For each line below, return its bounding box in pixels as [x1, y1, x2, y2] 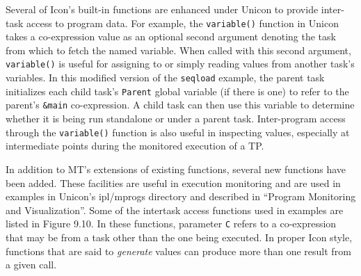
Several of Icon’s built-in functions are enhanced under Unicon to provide [6, 2, 319, 16]
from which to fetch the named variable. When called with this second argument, [6, 42, 351, 57]
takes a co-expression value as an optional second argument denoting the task [6, 29, 336, 44]
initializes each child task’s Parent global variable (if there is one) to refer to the [6, 83, 349, 98]
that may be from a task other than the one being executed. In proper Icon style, [6, 229, 353, 244]
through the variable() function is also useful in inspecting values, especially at [6, 124, 350, 139]
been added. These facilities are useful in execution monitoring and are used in [6, 175, 341, 190]
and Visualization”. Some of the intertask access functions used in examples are [6, 202, 344, 217]
